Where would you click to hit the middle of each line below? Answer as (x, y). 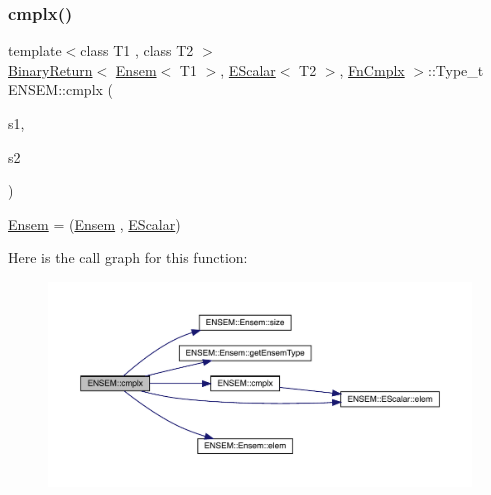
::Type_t (456, 69)
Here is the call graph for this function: (128, 257)
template (35, 50)
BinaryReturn (50, 69)
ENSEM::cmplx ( (61, 89)
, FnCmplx (372, 69)
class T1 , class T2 (137, 50)
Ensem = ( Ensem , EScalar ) (94, 223)
